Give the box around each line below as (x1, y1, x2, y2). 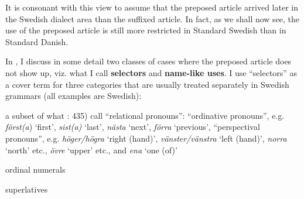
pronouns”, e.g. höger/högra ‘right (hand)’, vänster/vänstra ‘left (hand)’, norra (5, 132, 287, 144)
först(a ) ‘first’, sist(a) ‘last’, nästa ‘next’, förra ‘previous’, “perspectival (5, 121, 260, 133)
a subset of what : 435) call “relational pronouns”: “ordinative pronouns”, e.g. (5, 109, 285, 121)
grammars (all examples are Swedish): (5, 90, 142, 102)
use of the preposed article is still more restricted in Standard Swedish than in (5, 24, 286, 36)
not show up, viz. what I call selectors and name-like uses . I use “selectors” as (5, 66, 298, 78)
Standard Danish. (5, 35, 69, 47)
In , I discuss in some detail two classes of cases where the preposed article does (5, 55, 292, 67)
